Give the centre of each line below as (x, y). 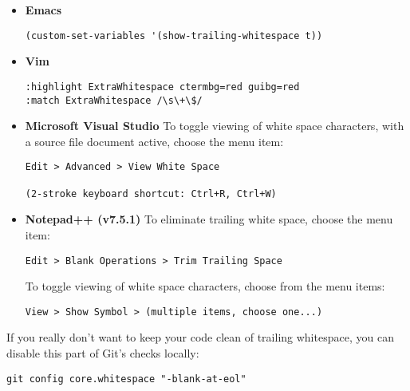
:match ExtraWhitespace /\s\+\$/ (114, 100)
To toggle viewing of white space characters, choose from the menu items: (205, 286)
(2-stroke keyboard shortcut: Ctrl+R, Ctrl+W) (151, 194)
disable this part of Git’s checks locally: (103, 353)
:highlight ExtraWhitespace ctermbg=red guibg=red (162, 87)
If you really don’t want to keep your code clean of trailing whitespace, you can (200, 337)
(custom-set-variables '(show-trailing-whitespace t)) (174, 36)
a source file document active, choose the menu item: (154, 141)
